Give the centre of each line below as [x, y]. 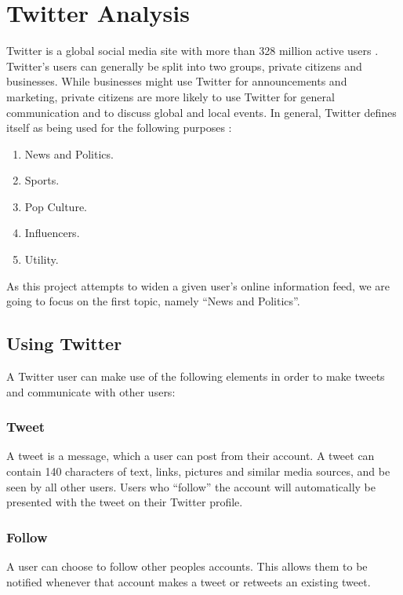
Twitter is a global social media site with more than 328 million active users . [192, 51]
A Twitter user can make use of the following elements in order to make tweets [196, 376]
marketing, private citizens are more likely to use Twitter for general [171, 96]
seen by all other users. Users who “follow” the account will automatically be [191, 486]
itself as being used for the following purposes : [119, 128]
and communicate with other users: [91, 391]
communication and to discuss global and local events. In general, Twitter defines [201, 112]
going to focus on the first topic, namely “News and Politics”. [153, 301]
